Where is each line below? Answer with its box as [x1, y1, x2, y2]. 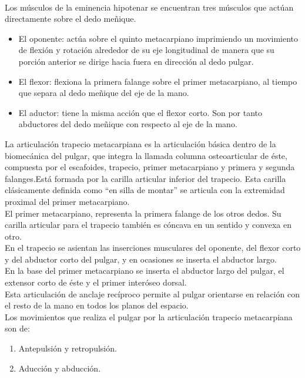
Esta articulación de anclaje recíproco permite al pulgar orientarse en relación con [5, 287, 300, 300]
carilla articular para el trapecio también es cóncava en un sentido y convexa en [5, 218, 291, 231]
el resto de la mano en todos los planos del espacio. [5, 299, 189, 311]
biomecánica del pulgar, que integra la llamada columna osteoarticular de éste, [5, 149, 287, 161]
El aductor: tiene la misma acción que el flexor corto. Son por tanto [18, 106, 262, 118]
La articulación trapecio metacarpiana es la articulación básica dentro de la [5, 137, 276, 150]
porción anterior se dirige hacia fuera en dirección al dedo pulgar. [18, 55, 254, 67]
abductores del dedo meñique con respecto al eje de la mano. [18, 118, 237, 130]
